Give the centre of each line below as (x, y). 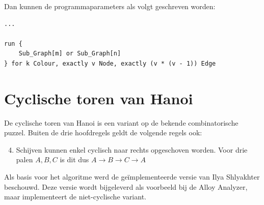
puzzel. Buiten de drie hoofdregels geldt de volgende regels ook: (103, 133)
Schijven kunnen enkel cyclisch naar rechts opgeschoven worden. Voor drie (132, 149)
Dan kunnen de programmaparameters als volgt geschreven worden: (110, 6)
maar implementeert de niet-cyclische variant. (75, 197)
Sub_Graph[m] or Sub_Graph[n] (70, 54)
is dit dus (74, 159)
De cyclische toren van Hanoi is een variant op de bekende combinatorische (121, 122)
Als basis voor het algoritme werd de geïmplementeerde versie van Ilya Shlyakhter (132, 177)
